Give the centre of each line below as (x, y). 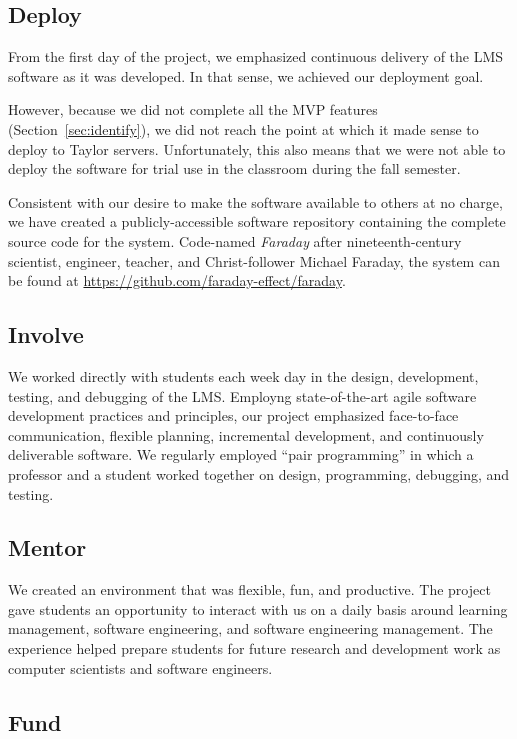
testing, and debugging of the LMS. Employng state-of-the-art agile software (242, 395)
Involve (46, 334)
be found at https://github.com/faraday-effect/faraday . (177, 280)
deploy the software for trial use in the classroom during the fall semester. (234, 168)
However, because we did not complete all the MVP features (193, 109)
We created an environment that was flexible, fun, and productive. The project (249, 589)
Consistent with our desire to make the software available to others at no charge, (255, 201)
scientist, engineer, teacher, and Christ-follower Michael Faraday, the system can (254, 260)
